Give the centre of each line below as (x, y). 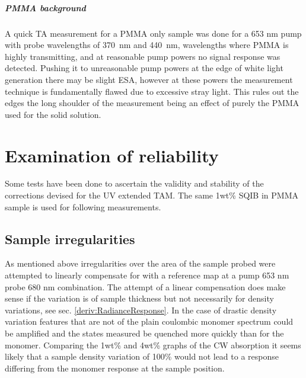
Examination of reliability (112, 155)
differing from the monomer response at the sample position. (115, 368)
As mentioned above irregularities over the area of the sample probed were (140, 263)
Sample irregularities (70, 238)
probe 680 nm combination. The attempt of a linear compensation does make (145, 286)
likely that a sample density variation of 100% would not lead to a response (142, 356)
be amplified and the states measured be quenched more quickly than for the (144, 333)
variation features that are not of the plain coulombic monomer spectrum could (149, 321)
